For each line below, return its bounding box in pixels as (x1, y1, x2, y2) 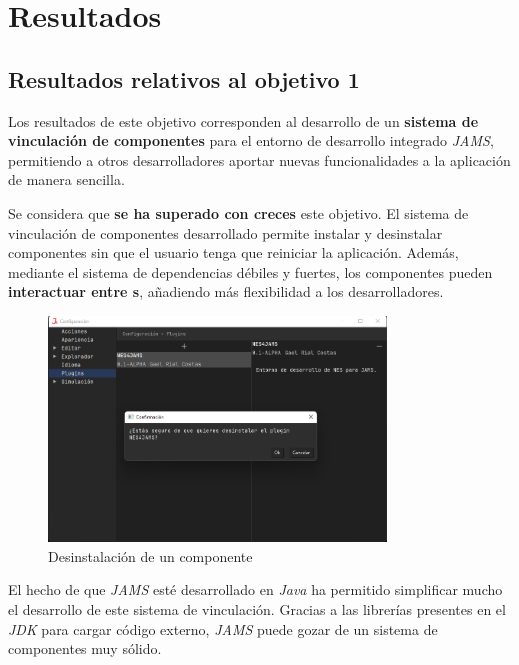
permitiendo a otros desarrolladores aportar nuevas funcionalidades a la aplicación (8, 149, 511, 170)
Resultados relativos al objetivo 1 (8, 63, 360, 94)
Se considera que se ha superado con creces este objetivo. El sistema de (8, 202, 469, 223)
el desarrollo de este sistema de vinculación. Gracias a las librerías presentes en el (8, 599, 506, 620)
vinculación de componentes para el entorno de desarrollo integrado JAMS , (8, 130, 494, 151)
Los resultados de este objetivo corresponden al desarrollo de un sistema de (8, 110, 479, 131)
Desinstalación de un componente (48, 545, 253, 566)
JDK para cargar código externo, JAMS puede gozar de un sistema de (8, 618, 438, 639)
